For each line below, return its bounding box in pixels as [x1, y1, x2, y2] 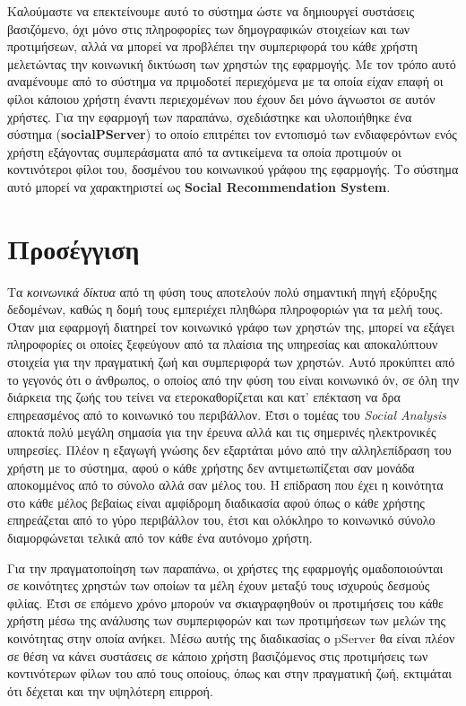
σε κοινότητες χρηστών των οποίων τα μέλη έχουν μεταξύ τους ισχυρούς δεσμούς [7, 576, 430, 595]
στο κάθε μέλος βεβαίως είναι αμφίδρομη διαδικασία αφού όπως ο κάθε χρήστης [7, 492, 425, 511]
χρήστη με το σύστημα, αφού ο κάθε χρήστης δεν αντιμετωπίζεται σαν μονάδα [7, 458, 415, 476]
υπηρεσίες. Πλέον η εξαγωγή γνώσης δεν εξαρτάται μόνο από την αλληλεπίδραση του [7, 440, 452, 458]
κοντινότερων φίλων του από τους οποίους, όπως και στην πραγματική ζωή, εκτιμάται [7, 664, 453, 683]
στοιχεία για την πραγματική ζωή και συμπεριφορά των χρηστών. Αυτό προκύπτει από [7, 353, 455, 371]
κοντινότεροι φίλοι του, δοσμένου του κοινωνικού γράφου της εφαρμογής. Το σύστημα [7, 160, 459, 179]
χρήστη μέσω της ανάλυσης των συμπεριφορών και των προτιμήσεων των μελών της [7, 611, 446, 630]
